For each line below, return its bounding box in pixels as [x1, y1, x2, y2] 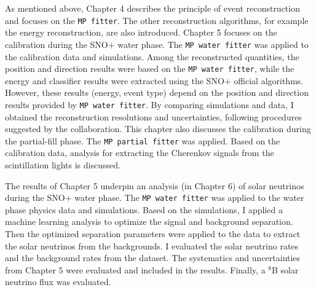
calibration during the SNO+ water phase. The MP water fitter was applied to [5, 37, 309, 50]
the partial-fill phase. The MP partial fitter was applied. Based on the [5, 134, 280, 147]
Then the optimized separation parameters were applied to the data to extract [5, 227, 301, 240]
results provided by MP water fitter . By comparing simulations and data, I [5, 98, 294, 111]
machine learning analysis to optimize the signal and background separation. [5, 215, 293, 228]
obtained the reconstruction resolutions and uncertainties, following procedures [5, 110, 302, 123]
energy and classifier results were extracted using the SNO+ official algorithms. [5, 74, 304, 87]
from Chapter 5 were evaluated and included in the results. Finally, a [5, 263, 266, 276]
